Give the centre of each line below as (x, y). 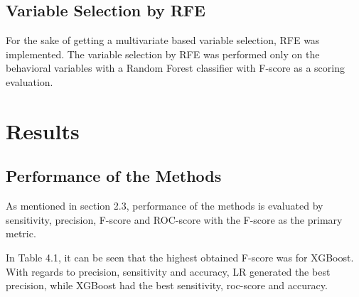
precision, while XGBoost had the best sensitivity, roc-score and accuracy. (167, 285)
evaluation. (30, 81)
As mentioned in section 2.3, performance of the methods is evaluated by (165, 206)
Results (43, 130)
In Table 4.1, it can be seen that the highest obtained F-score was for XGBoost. (180, 257)
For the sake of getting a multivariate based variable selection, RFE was (163, 40)
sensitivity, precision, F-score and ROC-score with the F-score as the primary (174, 219)
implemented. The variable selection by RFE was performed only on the (163, 54)
